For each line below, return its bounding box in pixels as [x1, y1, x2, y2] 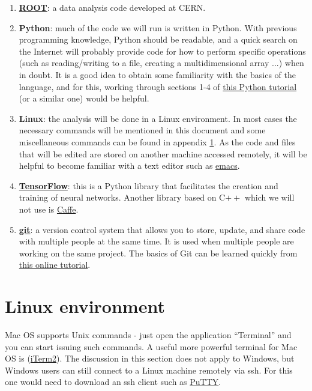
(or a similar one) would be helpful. [19, 92, 149, 105]
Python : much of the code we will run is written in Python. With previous [19, 21, 297, 34]
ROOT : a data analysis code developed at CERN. [19, 1, 206, 13]
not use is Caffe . [19, 202, 79, 215]
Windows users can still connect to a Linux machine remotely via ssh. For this [5, 363, 293, 376]
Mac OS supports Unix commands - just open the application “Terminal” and [5, 329, 292, 341]
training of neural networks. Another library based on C [19, 191, 226, 204]
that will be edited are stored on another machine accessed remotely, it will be [19, 147, 307, 160]
